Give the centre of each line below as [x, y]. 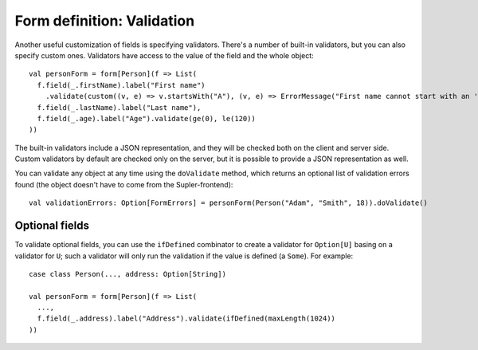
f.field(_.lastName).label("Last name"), [119, 107]
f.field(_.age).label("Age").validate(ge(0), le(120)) [147, 118]
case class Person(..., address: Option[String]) [128, 274]
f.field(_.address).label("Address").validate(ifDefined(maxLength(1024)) [186, 319]
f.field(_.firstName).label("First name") [121, 85]
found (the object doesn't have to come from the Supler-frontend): [124, 184]
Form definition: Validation [105, 21]
